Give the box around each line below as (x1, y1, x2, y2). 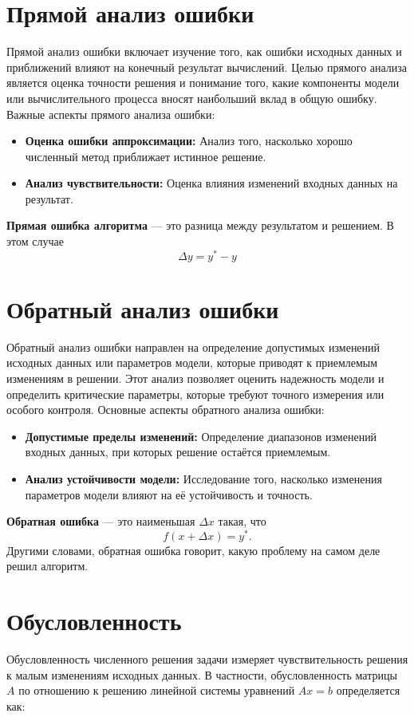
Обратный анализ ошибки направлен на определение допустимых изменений (6, 338, 380, 355)
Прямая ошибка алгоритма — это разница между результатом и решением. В (6, 217, 394, 234)
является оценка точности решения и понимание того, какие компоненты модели (6, 74, 400, 91)
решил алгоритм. (6, 557, 89, 574)
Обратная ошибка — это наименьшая (6, 513, 195, 530)
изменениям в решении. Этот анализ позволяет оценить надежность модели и (6, 370, 384, 387)
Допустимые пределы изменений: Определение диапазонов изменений (25, 427, 377, 444)
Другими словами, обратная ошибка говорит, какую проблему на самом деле (6, 542, 380, 558)
